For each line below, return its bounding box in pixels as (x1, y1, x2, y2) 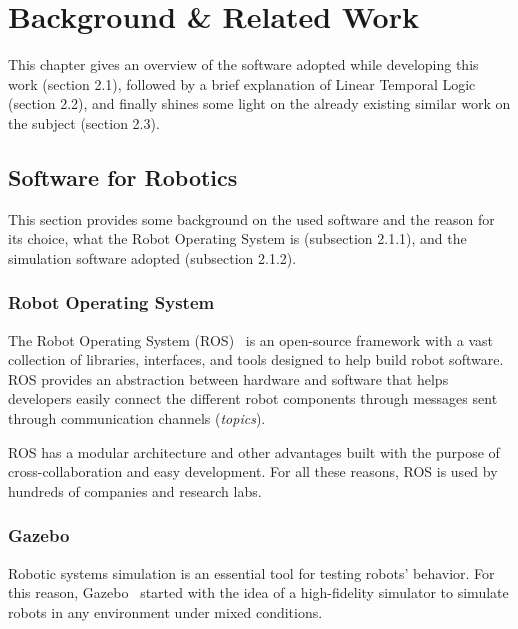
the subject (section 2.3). (8, 112, 160, 133)
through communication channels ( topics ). (8, 408, 266, 429)
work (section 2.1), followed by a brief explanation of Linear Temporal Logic (8, 73, 476, 94)
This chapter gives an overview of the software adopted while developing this (8, 54, 479, 75)
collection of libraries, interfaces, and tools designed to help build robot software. (8, 349, 504, 370)
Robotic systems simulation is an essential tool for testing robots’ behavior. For (8, 562, 495, 583)
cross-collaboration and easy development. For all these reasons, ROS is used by (8, 461, 498, 482)
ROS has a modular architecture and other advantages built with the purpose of (8, 441, 500, 462)
